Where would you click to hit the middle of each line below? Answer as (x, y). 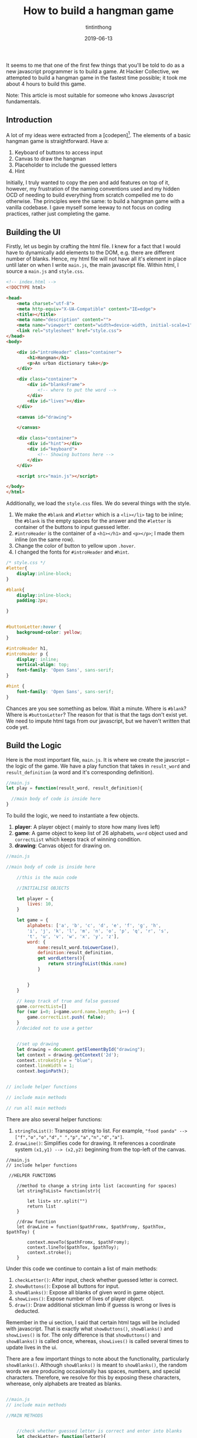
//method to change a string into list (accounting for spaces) (97, 1186)
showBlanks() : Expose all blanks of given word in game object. (90, 1292)
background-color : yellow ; (50, 632)
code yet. (18, 727)
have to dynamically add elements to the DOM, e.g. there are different (90, 253)
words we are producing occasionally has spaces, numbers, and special (93, 1371)
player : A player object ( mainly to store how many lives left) (87, 827)
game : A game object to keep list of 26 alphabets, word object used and (101, 833)
